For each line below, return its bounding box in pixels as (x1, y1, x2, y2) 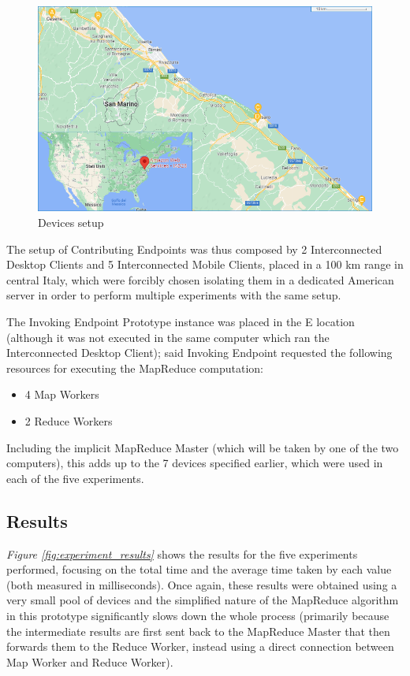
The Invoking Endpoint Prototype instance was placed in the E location (6, 314, 355, 330)
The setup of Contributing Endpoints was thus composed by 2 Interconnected (6, 240, 382, 257)
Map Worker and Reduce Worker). (6, 653, 173, 670)
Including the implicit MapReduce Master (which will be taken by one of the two (6, 439, 399, 455)
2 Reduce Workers (24, 413, 113, 429)
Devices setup (38, 214, 104, 231)
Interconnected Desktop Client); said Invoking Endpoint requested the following (6, 344, 393, 361)
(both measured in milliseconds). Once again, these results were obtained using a (6, 576, 397, 592)
